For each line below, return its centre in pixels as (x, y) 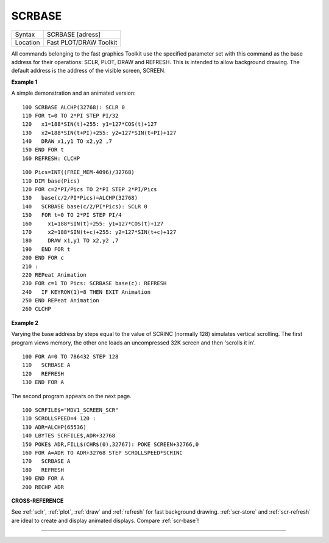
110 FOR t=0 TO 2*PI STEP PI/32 (70, 115)
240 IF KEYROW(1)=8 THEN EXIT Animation (87, 292)
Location (27, 42)
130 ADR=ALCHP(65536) (54, 427)
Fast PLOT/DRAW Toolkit (82, 42)
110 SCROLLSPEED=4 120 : (59, 419)
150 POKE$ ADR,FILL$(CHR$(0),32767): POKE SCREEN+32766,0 (111, 444)
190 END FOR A (43, 479)
